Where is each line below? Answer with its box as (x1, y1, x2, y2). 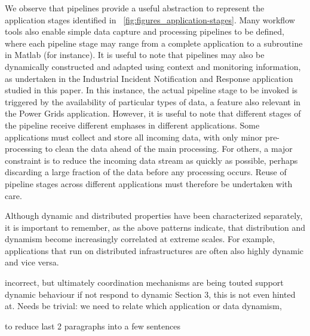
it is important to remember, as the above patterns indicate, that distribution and (5, 221, 305, 233)
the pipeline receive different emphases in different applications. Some (5, 118, 260, 131)
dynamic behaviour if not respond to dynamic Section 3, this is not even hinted (5, 288, 296, 300)
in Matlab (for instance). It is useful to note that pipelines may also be (5, 48, 265, 61)
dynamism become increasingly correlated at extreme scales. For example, (5, 233, 275, 245)
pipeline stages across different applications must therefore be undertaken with (5, 177, 293, 190)
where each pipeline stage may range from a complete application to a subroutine (5, 36, 303, 49)
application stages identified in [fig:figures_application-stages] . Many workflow (5, 13, 295, 26)
